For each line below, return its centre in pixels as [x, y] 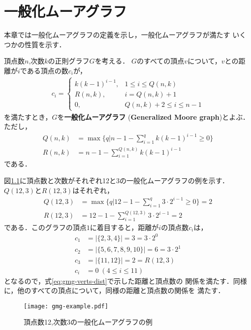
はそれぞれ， [93, 190]
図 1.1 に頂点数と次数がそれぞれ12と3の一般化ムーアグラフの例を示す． [117, 181]
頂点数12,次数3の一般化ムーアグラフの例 [88, 322]
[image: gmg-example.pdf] [66, 306]
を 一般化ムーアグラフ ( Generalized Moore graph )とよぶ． [153, 116]
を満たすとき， [28, 116]
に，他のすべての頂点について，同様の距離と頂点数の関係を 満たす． [114, 290]
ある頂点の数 [47, 70]
